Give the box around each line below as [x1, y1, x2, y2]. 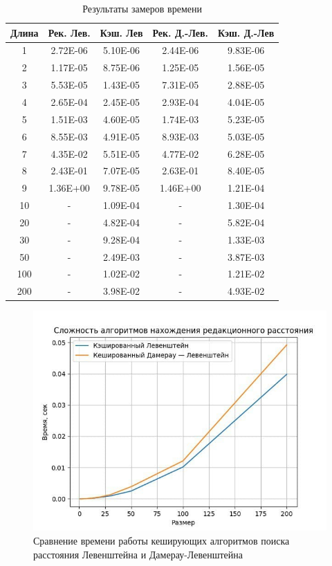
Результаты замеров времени [82, 1, 202, 15]
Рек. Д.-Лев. [152, 25, 208, 39]
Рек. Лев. [48, 25, 91, 39]
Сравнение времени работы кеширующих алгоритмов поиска [33, 533, 290, 547]
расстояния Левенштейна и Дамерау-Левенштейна [33, 547, 243, 561]
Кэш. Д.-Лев [217, 25, 275, 39]
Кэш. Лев [100, 25, 143, 39]
